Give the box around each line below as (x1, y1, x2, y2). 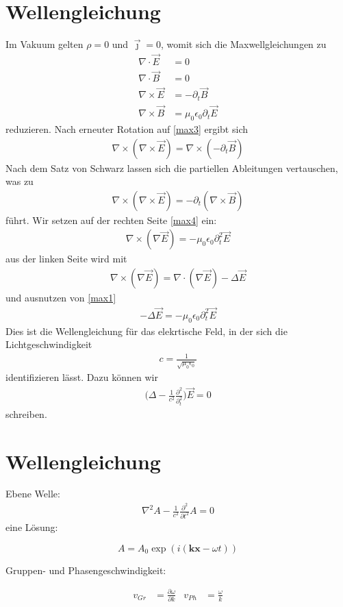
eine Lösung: (5, 520, 58, 534)
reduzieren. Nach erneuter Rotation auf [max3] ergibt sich (5, 121, 248, 136)
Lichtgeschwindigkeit (5, 337, 92, 351)
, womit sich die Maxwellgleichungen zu (161, 37, 327, 51)
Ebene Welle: (5, 486, 60, 501)
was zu (5, 174, 34, 188)
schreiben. (5, 406, 47, 421)
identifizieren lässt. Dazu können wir (5, 370, 158, 384)
